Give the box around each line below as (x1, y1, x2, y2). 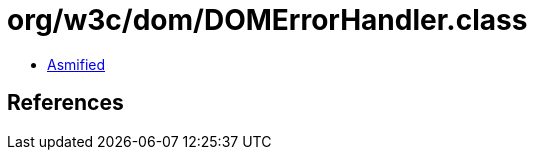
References (7, 90, 124, 116)
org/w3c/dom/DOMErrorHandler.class (7, 3, 528, 37)
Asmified (47, 55, 106, 73)
